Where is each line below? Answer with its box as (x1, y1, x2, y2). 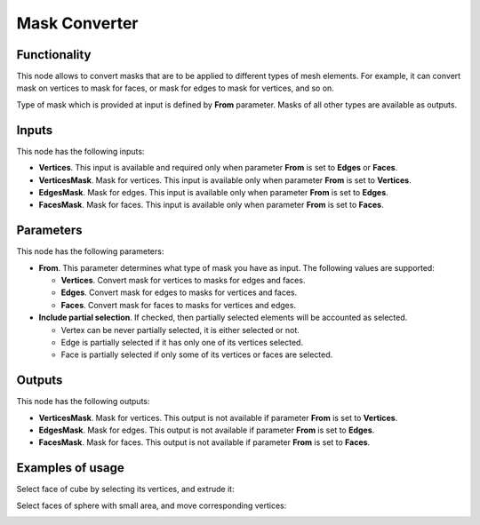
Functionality (16, 47, 92, 62)
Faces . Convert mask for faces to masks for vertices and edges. (60, 299, 297, 310)
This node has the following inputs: (16, 146, 145, 156)
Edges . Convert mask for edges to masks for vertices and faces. (60, 287, 298, 298)
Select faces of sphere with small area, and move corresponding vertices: (16, 500, 287, 511)
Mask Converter (16, 13, 139, 33)
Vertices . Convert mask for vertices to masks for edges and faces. (60, 275, 306, 285)
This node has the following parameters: (16, 246, 164, 257)
